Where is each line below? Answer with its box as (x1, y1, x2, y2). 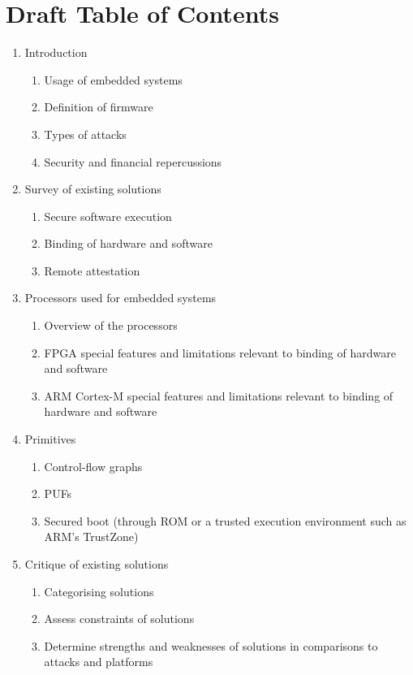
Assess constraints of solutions (44, 610, 195, 627)
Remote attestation (44, 262, 140, 279)
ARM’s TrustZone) (44, 528, 139, 545)
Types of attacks (44, 125, 127, 142)
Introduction (24, 44, 88, 61)
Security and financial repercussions (44, 153, 222, 170)
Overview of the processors (44, 317, 178, 334)
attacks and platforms (44, 653, 153, 670)
